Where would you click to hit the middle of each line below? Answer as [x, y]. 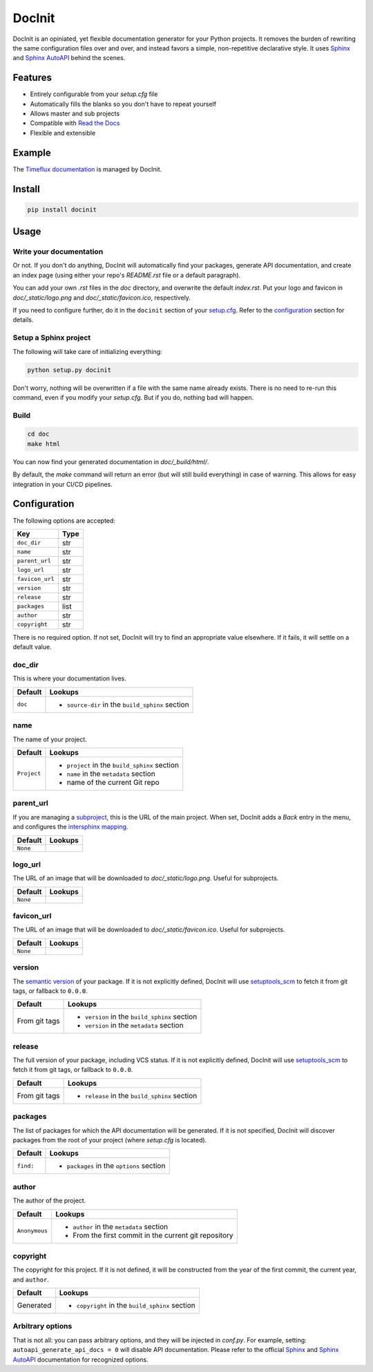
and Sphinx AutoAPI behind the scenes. [69, 58]
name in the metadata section [111, 773]
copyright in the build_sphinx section [136, 1306]
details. [23, 320]
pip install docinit [62, 210]
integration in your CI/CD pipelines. [63, 484]
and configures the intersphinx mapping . [70, 827]
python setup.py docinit [69, 370]
